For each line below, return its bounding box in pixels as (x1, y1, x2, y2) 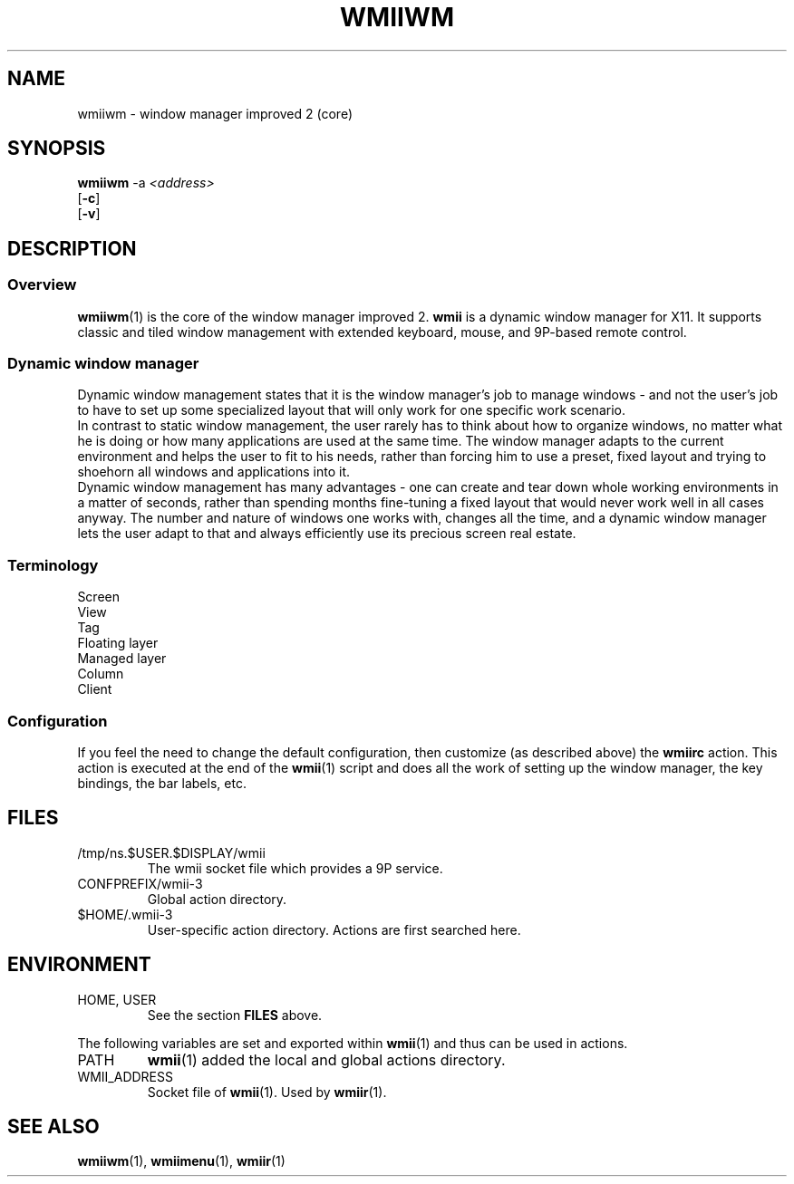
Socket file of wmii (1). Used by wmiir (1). (147, 1083, 387, 1100)
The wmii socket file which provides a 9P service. (147, 860, 443, 876)
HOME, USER (77, 991, 157, 1007)
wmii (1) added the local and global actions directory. (147, 1050, 506, 1069)
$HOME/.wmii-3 (77, 906, 173, 922)
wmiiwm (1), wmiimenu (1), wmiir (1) (77, 1153, 286, 1170)
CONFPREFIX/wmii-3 (77, 875, 203, 891)
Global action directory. (147, 890, 287, 907)
